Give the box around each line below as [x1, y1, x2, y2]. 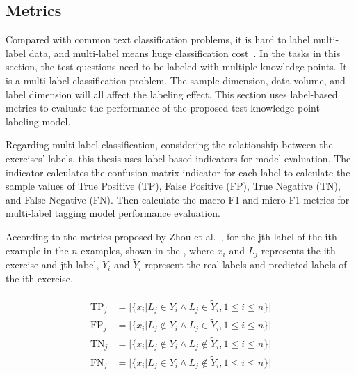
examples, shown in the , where [81, 243, 214, 257]
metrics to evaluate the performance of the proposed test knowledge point [6, 100, 320, 115]
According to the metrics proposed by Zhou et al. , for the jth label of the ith [6, 229, 337, 243]
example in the [6, 243, 69, 257]
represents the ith [261, 243, 336, 257]
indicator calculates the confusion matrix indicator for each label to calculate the [6, 164, 350, 179]
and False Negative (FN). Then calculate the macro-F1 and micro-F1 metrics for [6, 192, 350, 206]
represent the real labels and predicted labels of [145, 257, 347, 272]
